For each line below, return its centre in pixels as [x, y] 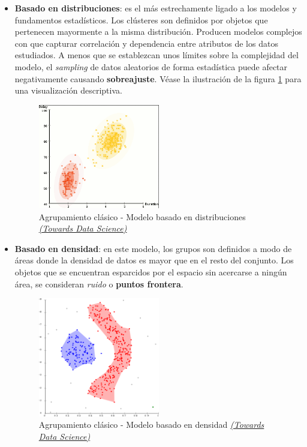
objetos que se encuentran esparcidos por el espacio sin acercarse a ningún [151, 272]
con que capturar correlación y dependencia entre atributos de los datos [146, 43]
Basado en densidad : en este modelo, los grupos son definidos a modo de [153, 248]
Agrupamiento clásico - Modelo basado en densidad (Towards [151, 424]
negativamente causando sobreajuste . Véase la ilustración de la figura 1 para [158, 78]
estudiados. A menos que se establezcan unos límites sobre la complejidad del [156, 55]
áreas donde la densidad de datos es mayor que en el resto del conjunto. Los [154, 260]
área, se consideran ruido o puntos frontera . [99, 283]
